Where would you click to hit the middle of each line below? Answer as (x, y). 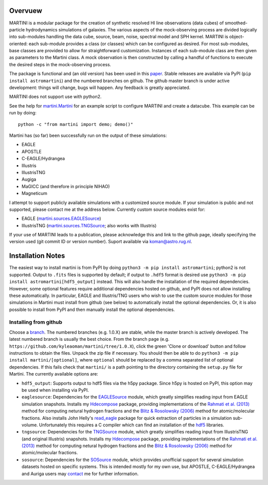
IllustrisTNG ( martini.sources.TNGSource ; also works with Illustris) (89, 225)
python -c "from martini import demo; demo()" (76, 124)
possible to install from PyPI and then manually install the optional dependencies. (92, 309)
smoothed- (236, 23)
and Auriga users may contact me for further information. (80, 474)
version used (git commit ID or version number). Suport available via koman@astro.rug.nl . (100, 242)
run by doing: (23, 113)
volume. (30, 425)
